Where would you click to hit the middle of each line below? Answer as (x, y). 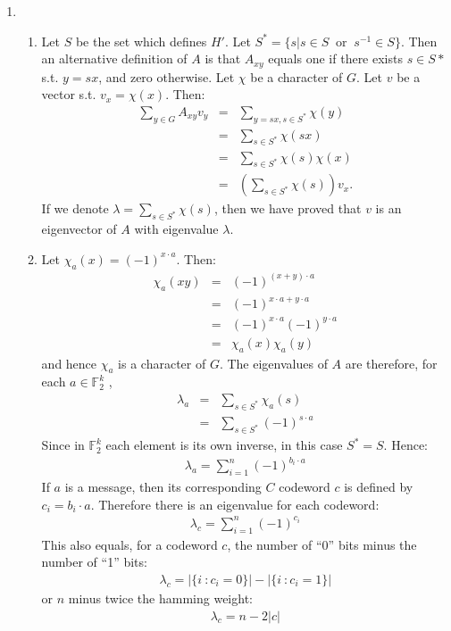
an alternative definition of (114, 58)
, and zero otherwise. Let (167, 76)
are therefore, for (391, 363)
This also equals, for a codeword (129, 544)
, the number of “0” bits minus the (322, 544)
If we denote (75, 208)
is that (223, 58)
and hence (69, 363)
